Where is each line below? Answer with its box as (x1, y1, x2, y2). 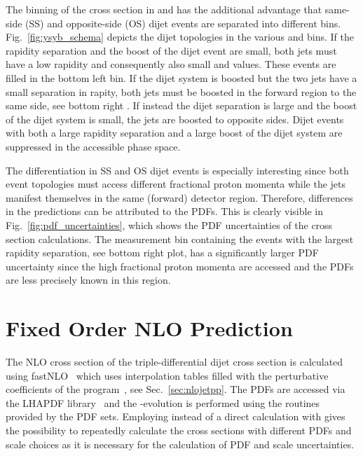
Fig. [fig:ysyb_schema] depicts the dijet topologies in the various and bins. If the (6, 29, 354, 44)
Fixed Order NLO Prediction (6, 314, 293, 343)
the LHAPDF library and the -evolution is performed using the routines (6, 395, 320, 410)
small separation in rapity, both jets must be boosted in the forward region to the (6, 84, 357, 99)
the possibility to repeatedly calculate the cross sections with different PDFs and (6, 422, 352, 437)
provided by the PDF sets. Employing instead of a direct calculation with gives (6, 409, 345, 424)
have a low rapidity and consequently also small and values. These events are (6, 57, 336, 71)
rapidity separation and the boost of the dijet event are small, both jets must (6, 43, 337, 57)
